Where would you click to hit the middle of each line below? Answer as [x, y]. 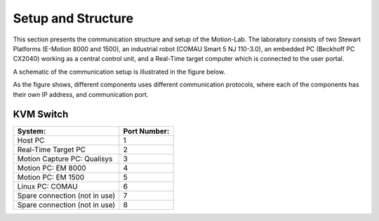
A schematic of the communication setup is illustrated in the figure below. [119, 72]
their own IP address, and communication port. [81, 94]
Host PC [31, 140]
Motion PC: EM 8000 [52, 168]
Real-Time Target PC [52, 149]
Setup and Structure [73, 18]
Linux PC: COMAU [47, 187]
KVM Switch [41, 115]
